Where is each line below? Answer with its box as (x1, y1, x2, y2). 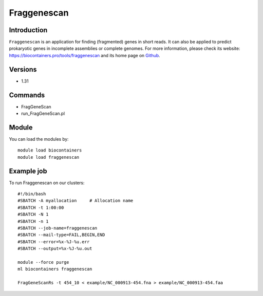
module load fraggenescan (18, 154, 80, 160)
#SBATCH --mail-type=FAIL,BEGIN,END (18, 232, 105, 238)
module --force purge (18, 259, 69, 265)
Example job (9, 167, 47, 175)
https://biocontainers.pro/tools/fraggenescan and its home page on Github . (9, 52, 160, 58)
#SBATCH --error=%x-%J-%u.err (18, 239, 90, 244)
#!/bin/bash (18, 191, 46, 197)
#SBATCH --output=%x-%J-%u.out (18, 246, 93, 252)
